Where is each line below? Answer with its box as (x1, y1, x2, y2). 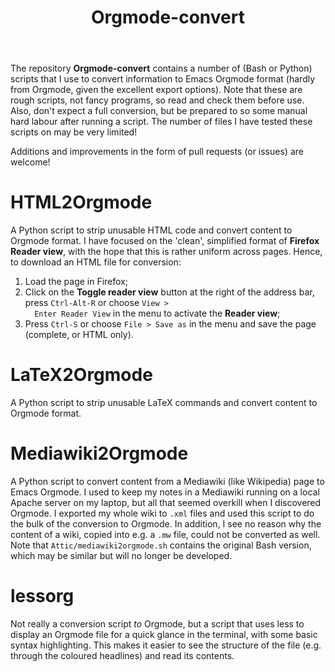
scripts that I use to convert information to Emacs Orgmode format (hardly (10, 73, 316, 85)
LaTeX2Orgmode (10, 364, 153, 386)
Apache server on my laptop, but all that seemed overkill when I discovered (10, 497, 322, 508)
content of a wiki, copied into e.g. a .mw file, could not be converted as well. (10, 529, 321, 540)
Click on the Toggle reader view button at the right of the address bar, (24, 286, 315, 298)
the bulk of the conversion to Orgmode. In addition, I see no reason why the (10, 518, 322, 530)
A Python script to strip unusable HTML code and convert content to (10, 224, 293, 236)
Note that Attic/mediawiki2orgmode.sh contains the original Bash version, (10, 539, 312, 551)
